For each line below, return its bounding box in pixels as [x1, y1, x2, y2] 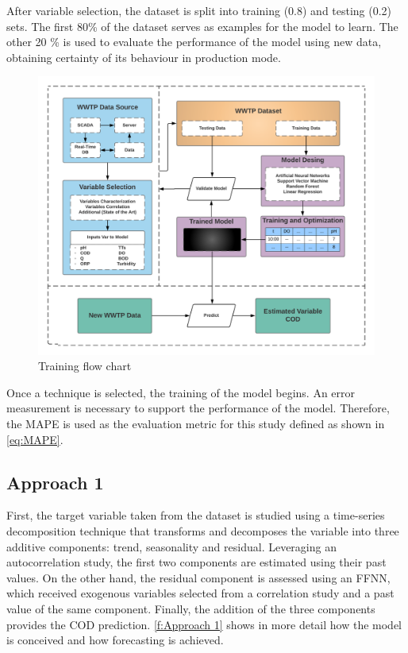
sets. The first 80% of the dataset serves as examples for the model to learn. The [6, 17, 398, 34]
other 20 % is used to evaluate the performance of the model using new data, [6, 33, 382, 50]
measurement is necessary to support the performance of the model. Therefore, [6, 400, 390, 416]
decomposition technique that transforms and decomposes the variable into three [6, 523, 399, 539]
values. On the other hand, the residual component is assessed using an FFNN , [6, 569, 391, 585]
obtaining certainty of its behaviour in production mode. [6, 48, 281, 65]
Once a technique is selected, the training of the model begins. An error [6, 384, 356, 400]
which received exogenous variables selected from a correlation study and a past [6, 585, 395, 601]
